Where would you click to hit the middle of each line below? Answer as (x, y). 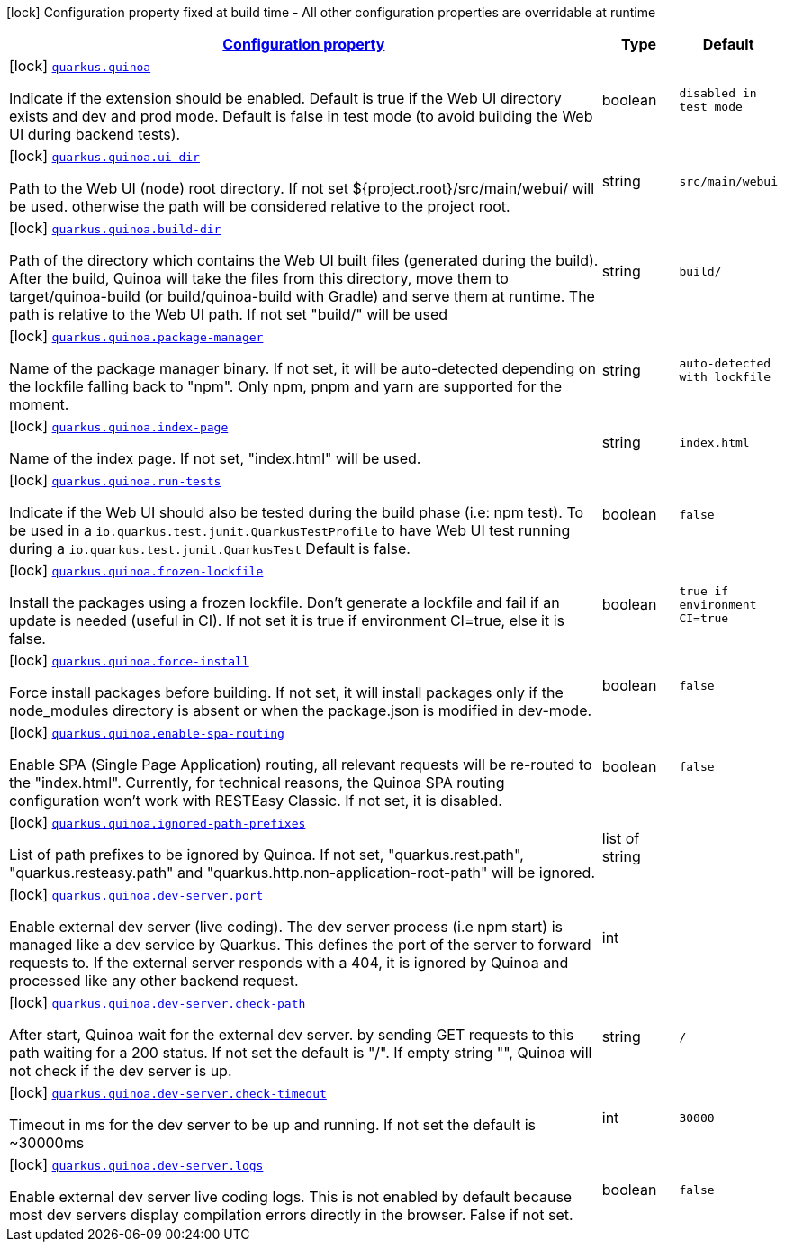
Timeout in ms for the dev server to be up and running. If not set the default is (272, 1125)
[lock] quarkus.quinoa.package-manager (136, 336)
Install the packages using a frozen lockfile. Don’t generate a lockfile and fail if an (284, 602)
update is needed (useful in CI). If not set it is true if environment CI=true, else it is (287, 620)
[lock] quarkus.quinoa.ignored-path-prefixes (158, 822)
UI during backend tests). (95, 134)
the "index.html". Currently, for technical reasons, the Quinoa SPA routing (257, 783)
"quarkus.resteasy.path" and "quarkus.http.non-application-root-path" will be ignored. (302, 873)
